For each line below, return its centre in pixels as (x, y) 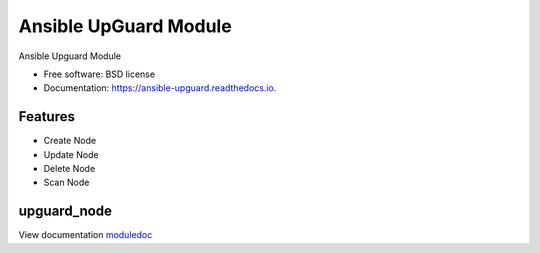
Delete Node (69, 169)
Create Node (70, 141)
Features (46, 116)
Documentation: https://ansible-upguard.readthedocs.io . (160, 88)
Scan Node (66, 182)
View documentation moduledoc (85, 235)
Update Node (71, 154)
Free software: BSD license (99, 74)
